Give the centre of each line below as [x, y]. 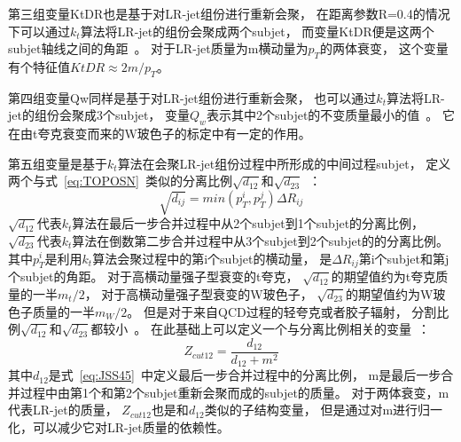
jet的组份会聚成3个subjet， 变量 [99, 115]
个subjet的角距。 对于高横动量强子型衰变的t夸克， [153, 276]
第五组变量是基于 [58, 163]
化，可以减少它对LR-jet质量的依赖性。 [119, 427]
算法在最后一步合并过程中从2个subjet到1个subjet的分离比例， [248, 223]
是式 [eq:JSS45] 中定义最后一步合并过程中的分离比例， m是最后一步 [245, 375]
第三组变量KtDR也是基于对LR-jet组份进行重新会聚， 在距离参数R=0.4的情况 [229, 13]
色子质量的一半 [51, 311]
